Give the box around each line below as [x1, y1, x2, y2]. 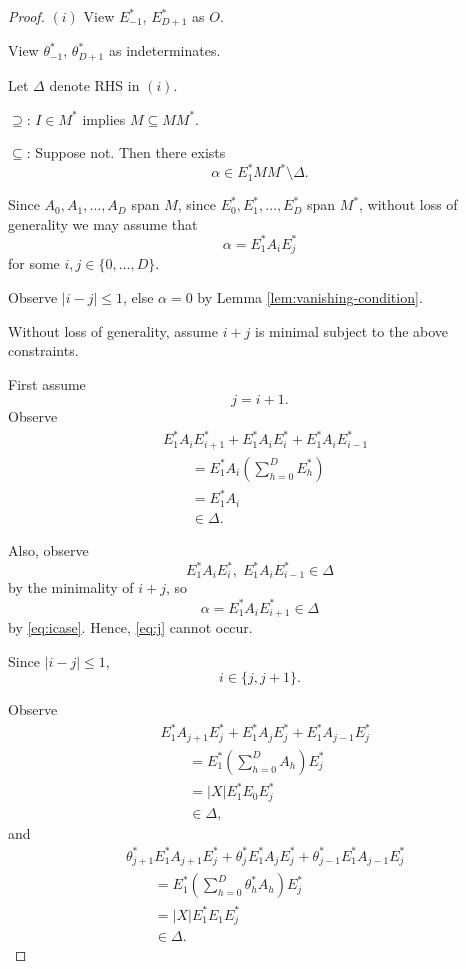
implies [82, 108, 126, 129]
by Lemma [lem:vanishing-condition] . [197, 286, 423, 307]
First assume [8, 373, 86, 394]
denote [49, 74, 90, 95]
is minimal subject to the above [255, 320, 449, 341]
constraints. [8, 340, 79, 361]
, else [122, 286, 154, 307]
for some [8, 253, 60, 274]
